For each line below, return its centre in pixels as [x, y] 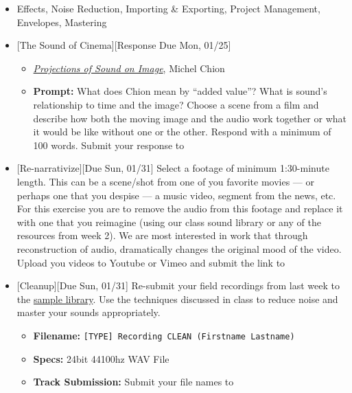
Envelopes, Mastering [62, 22]
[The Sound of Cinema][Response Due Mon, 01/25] [124, 45]
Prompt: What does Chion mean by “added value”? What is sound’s [180, 91]
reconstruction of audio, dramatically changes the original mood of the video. [179, 248]
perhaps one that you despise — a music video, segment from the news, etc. [176, 195]
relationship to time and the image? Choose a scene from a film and [176, 104]
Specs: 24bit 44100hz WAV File [101, 358]
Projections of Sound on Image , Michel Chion [129, 68]
